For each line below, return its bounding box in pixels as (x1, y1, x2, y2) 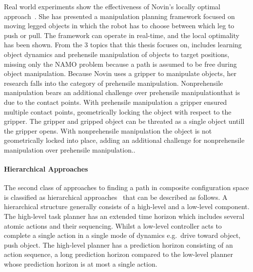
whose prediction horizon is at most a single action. (4, 259, 157, 269)
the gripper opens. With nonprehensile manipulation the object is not (4, 125, 212, 136)
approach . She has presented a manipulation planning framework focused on (4, 11, 235, 21)
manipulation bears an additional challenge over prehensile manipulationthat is (4, 87, 240, 97)
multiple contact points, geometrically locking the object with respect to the (4, 106, 232, 117)
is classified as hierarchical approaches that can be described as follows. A (4, 192, 228, 202)
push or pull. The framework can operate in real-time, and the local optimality (4, 30, 239, 40)
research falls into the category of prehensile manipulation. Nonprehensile (4, 78, 223, 88)
